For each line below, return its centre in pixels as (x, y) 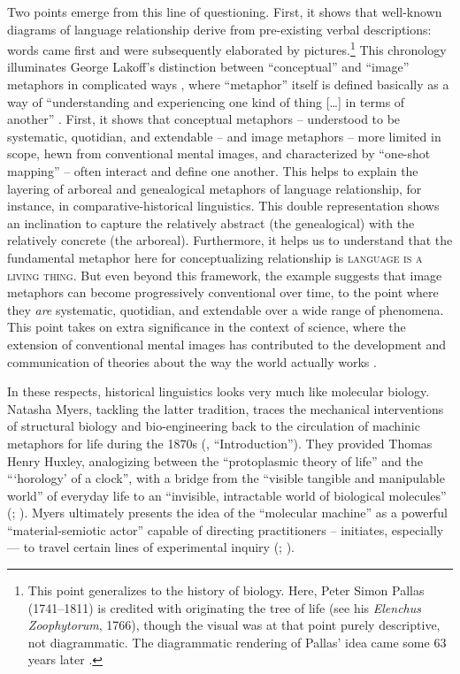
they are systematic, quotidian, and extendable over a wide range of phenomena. (226, 309)
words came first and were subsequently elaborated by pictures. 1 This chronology (227, 48)
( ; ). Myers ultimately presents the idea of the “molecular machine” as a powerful (227, 513)
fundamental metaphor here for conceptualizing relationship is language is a (215, 257)
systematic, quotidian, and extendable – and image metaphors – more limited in (224, 136)
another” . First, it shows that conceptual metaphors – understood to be (204, 119)
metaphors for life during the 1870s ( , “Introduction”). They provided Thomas (220, 443)
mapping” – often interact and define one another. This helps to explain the (213, 171)
